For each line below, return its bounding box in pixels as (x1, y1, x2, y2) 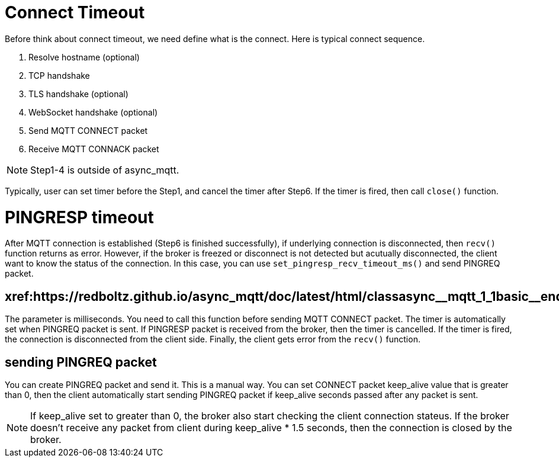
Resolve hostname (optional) (28, 52, 140, 62)
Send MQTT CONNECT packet (28, 125, 148, 136)
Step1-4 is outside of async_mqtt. (30, 163, 179, 176)
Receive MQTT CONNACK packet (28, 143, 159, 154)
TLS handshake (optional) (28, 88, 128, 99)
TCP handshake (28, 70, 90, 81)
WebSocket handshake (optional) (28, 107, 158, 117)
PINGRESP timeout (5, 207, 154, 227)
